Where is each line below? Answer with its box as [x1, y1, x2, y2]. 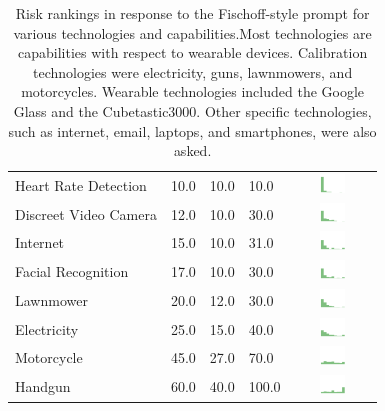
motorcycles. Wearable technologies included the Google [21, 81, 365, 102]
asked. [173, 140, 212, 161]
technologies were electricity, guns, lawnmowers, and [32, 61, 353, 82]
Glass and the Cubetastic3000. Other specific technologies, [13, 100, 372, 121]
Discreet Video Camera [15, 203, 157, 224]
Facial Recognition [15, 261, 129, 282]
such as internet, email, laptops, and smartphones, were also [8, 120, 377, 141]
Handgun [15, 376, 71, 397]
